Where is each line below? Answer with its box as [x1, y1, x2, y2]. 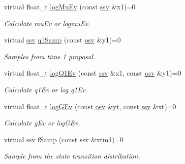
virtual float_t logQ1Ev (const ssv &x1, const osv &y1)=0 [4, 68, 181, 78]
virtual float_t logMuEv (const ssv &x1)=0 [4, 1, 136, 11]
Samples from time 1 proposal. [4, 51, 95, 61]
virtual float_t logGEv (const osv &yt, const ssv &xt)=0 [4, 101, 176, 111]
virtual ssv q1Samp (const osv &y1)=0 [4, 35, 121, 45]
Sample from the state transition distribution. [4, 151, 140, 161]
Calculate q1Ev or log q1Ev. [4, 84, 88, 94]
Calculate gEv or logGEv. [4, 118, 80, 128]
